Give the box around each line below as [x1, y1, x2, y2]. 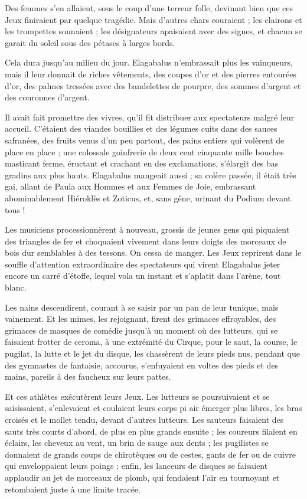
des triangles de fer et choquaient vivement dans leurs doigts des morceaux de [5, 234, 286, 247]
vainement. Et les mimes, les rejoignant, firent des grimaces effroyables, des [5, 312, 276, 325]
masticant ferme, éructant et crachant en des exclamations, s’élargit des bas [5, 157, 279, 169]
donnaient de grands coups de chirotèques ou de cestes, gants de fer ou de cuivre [5, 448, 296, 460]
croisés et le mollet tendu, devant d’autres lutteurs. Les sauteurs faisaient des [5, 413, 284, 425]
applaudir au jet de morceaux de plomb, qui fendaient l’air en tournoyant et [5, 471, 280, 483]
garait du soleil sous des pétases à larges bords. [5, 36, 175, 48]
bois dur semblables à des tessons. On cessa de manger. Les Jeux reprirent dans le [5, 246, 302, 259]
